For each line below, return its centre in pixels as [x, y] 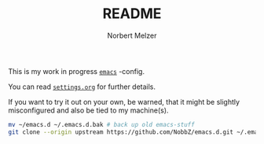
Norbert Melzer [132, 35]
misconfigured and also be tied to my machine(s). [88, 110]
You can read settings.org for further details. [82, 87]
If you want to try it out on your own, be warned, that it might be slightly [124, 102]
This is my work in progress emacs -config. [77, 71]
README [132, 14]
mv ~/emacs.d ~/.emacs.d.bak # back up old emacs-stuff [101, 124]
